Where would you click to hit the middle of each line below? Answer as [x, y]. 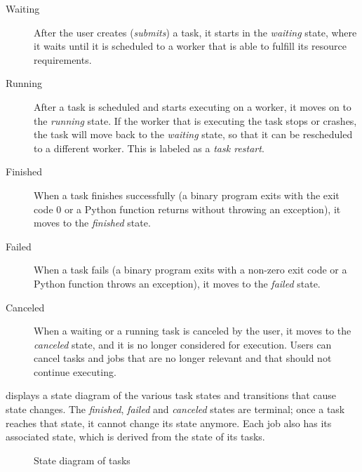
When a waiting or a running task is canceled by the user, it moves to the [193, 331]
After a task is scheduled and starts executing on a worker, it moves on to [193, 106]
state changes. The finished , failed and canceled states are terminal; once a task [175, 409]
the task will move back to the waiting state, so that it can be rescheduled [193, 134]
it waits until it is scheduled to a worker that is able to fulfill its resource [190, 46]
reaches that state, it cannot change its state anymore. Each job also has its [169, 423]
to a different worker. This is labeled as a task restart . [149, 148]
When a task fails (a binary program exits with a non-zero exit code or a [190, 270]
